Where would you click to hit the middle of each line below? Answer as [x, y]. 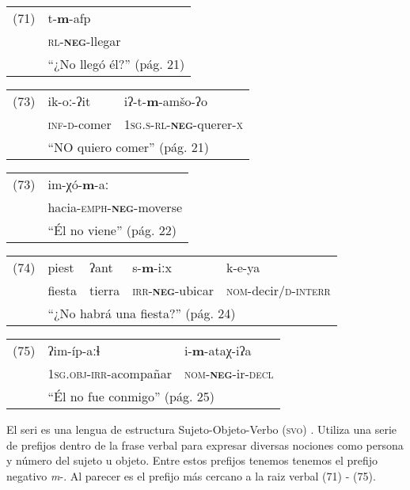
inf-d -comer [80, 124]
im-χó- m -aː [78, 184]
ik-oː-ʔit [69, 101]
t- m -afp [69, 18]
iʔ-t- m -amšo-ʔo [165, 101]
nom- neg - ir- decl [229, 373]
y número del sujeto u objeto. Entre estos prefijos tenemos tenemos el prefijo [192, 460]
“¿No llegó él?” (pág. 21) [116, 64]
